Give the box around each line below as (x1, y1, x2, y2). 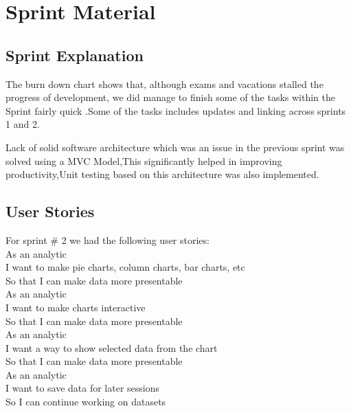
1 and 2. (5, 117, 40, 131)
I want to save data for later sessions (5, 381, 160, 395)
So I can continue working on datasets (5, 394, 166, 409)
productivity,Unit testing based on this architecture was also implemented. (5, 167, 319, 181)
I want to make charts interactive (5, 300, 146, 314)
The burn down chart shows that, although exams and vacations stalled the (5, 76, 324, 91)
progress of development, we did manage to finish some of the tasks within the (5, 90, 336, 104)
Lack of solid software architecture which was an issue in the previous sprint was (5, 139, 345, 154)
